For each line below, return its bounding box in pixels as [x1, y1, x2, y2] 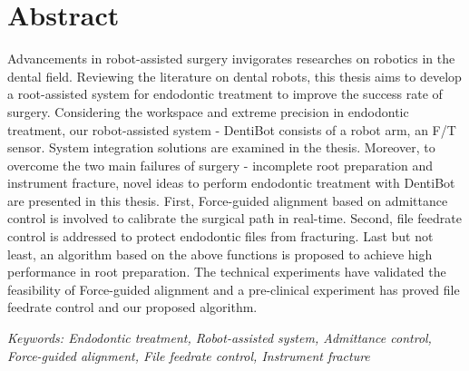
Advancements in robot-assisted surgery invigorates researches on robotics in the [7, 49, 455, 68]
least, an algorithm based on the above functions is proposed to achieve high [7, 244, 433, 263]
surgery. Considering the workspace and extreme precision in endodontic [7, 102, 409, 121]
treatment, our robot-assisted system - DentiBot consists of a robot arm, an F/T [7, 120, 456, 139]
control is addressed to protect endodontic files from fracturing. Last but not [7, 227, 434, 246]
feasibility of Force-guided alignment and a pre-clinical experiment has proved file [7, 279, 460, 298]
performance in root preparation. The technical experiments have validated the [7, 262, 446, 281]
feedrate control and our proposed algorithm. [7, 298, 258, 317]
